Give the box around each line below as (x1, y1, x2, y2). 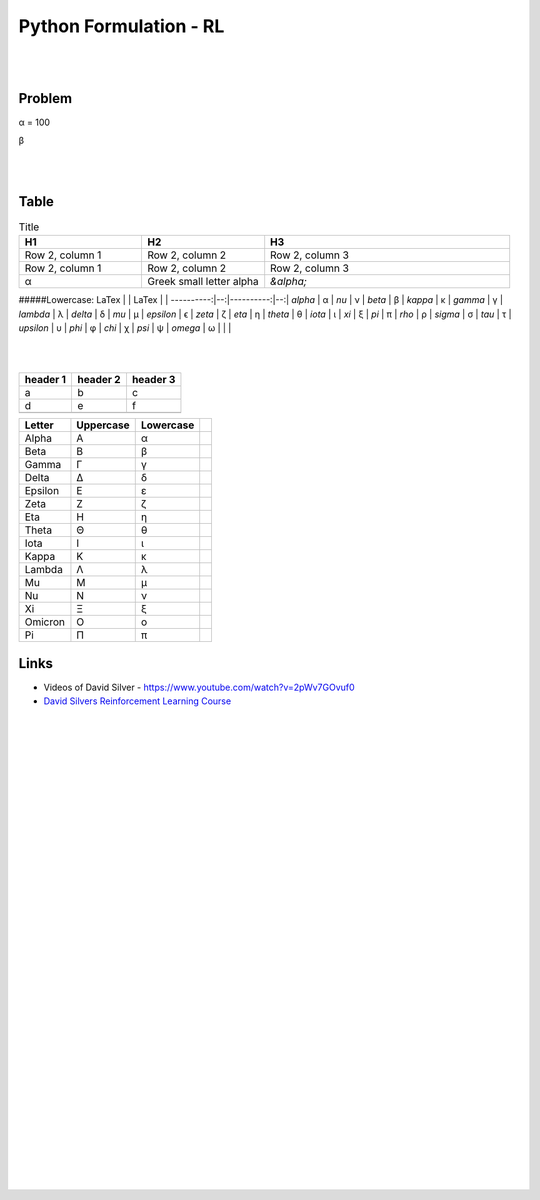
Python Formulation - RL (18, 15, 225, 37)
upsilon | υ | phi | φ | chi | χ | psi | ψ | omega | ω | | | (18, 322, 232, 334)
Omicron (24, 615, 65, 629)
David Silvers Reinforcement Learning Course (43, 695, 232, 707)
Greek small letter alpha (147, 275, 259, 289)
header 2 (76, 373, 121, 387)
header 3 (131, 373, 176, 387)
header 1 (24, 373, 67, 387)
